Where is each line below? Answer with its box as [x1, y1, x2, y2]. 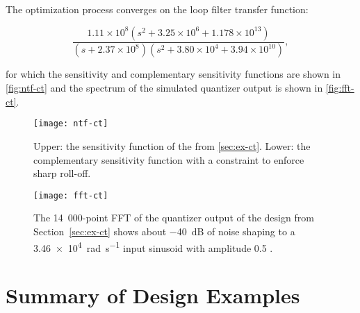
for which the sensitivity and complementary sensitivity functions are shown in [6, 67, 341, 81]
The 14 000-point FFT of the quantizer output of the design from [33, 210, 314, 225]
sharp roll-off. [33, 166, 91, 180]
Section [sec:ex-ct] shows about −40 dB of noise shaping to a [33, 223, 295, 238]
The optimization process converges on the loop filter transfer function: [6, 2, 309, 16]
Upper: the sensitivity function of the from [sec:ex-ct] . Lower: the [33, 138, 311, 153]
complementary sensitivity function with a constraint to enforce [33, 152, 304, 167]
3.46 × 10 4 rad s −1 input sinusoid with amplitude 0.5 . [33, 238, 273, 255]
